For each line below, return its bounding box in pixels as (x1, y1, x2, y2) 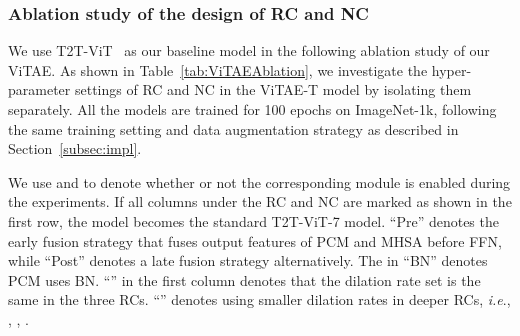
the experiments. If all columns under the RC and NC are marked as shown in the (8, 191, 512, 212)
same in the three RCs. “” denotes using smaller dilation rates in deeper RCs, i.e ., (8, 289, 511, 310)
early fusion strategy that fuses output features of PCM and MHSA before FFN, (8, 230, 502, 251)
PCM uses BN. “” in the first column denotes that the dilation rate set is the (8, 269, 481, 290)
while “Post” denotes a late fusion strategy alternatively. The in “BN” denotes (8, 250, 488, 271)
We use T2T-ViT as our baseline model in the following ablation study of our (8, 40, 490, 61)
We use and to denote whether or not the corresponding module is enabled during (8, 171, 511, 192)
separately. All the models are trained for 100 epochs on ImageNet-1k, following (8, 99, 497, 119)
